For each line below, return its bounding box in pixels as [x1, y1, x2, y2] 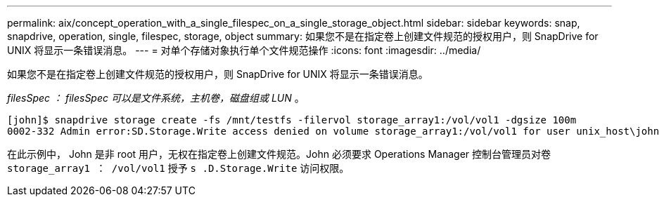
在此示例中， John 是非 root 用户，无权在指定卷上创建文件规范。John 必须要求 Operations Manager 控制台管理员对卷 [7, 148, 551, 160]
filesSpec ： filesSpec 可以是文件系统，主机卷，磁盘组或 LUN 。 [7, 92, 305, 104]
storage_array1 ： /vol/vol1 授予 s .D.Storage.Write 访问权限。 [7, 162, 350, 174]
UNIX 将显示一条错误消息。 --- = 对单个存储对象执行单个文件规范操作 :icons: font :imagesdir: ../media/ [7, 44, 481, 56]
